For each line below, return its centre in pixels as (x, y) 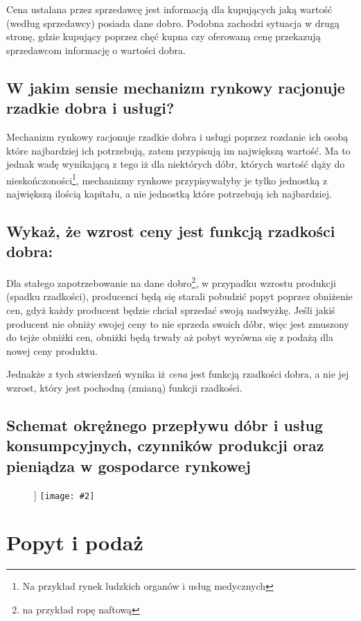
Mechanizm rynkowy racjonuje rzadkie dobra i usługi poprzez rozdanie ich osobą (177, 136)
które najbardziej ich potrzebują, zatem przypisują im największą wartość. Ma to (178, 150)
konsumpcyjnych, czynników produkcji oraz (165, 445)
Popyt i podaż (75, 542)
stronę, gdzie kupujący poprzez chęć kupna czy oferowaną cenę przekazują (164, 36)
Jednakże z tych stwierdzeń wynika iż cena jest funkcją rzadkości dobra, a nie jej (178, 374)
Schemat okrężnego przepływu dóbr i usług (165, 425)
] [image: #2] (64, 495)
